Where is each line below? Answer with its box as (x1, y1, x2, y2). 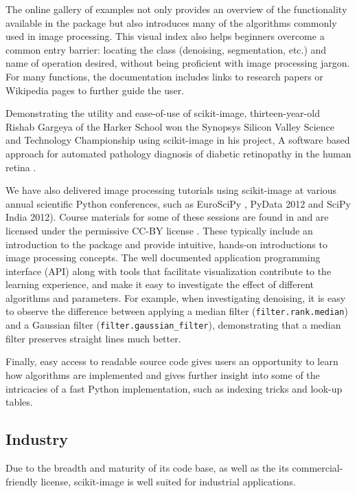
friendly (5, 474, 38, 488)
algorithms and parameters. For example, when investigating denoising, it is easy (5, 290, 346, 305)
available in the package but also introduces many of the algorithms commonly (5, 15, 337, 30)
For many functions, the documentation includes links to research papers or (5, 69, 323, 83)
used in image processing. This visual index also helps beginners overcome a (5, 29, 325, 43)
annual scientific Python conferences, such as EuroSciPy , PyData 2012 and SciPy (5, 196, 351, 210)
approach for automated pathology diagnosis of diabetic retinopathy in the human (5, 146, 352, 160)
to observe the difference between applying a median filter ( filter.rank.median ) (5, 304, 348, 318)
